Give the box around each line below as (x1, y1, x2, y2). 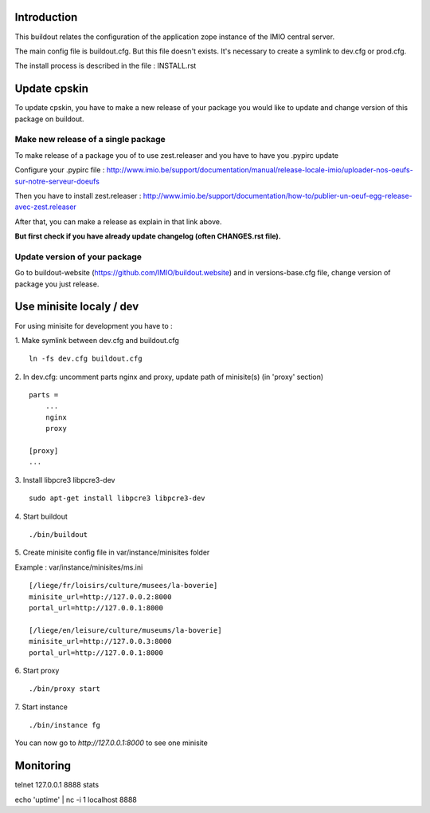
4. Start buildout (14, 511, 68, 521)
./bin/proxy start (29, 685, 101, 693)
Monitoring (14, 759, 72, 773)
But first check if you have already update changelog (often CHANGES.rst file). (14, 231, 282, 241)
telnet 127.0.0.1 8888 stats (14, 780, 100, 790)
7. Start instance (14, 702, 68, 712)
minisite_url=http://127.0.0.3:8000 (29, 637, 172, 646)
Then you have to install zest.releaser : (14, 191, 142, 200)
